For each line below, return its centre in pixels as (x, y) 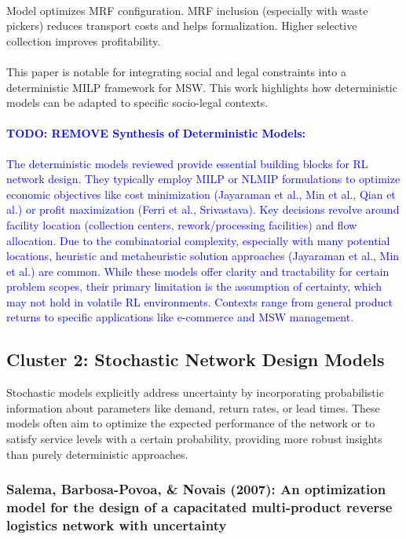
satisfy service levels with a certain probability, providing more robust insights (194, 439)
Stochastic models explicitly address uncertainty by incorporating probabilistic (195, 392)
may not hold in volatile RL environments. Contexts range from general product (199, 301)
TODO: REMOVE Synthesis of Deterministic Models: (156, 133)
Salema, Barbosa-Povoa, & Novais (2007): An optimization (196, 489)
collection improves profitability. (84, 40)
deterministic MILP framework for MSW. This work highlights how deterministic (202, 87)
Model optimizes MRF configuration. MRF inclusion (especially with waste (187, 10)
